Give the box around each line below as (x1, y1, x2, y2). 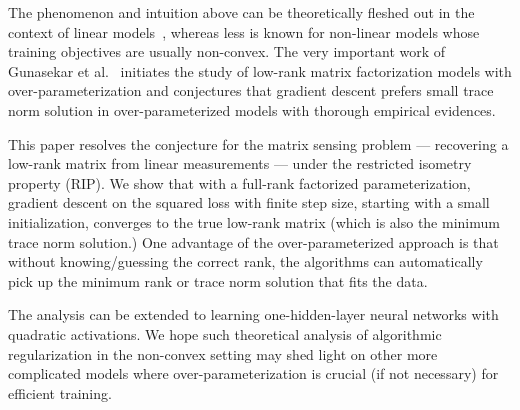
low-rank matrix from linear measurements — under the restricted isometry (8, 153, 472, 174)
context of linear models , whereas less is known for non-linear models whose (8, 21, 480, 42)
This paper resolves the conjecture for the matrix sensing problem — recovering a (8, 133, 509, 154)
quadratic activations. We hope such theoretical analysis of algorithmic (8, 323, 442, 344)
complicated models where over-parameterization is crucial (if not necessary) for (8, 363, 499, 384)
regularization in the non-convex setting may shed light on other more (8, 343, 438, 364)
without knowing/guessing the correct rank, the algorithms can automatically (8, 251, 483, 272)
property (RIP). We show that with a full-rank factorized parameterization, (8, 172, 471, 193)
